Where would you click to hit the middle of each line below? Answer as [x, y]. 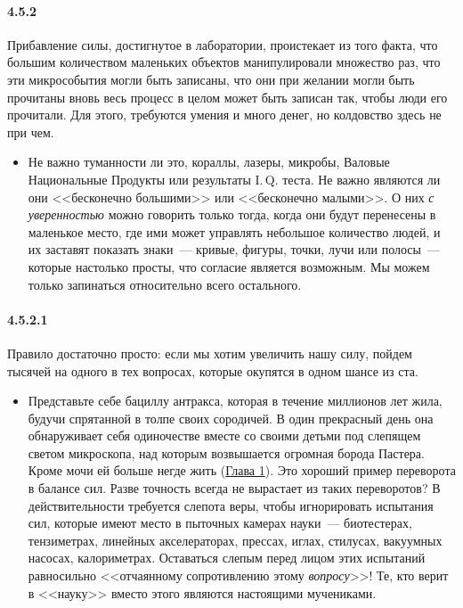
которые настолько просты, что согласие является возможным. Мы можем [229, 266]
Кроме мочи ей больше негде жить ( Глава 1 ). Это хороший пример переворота [242, 470]
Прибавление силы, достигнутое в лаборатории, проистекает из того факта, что [223, 44]
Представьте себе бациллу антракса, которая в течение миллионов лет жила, [235, 401]
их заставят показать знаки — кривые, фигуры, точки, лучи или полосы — [234, 249]
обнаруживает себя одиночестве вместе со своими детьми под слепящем [224, 435]
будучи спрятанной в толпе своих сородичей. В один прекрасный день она [231, 418]
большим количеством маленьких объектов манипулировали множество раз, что [224, 62]
